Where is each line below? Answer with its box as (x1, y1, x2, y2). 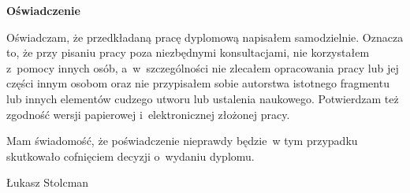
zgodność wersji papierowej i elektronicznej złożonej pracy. (6, 106, 290, 122)
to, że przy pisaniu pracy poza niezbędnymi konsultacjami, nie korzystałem (6, 44, 370, 61)
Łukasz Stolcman (6, 174, 89, 191)
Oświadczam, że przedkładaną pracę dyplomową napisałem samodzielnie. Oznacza (6, 28, 404, 45)
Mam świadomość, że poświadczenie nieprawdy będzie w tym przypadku (6, 132, 358, 149)
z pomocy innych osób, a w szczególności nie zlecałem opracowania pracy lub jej (6, 59, 399, 76)
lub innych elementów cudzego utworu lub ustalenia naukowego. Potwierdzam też (6, 90, 399, 106)
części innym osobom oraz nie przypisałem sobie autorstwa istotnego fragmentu (6, 75, 389, 91)
